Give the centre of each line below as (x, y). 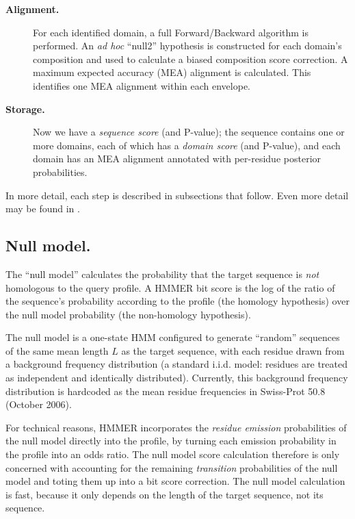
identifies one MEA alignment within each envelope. (142, 85)
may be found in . (43, 208)
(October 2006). (39, 404)
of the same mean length (57, 350)
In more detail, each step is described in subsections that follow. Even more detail (177, 195)
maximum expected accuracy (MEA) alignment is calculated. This (172, 72)
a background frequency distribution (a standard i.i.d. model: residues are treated (176, 364)
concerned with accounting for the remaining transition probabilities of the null (172, 467)
